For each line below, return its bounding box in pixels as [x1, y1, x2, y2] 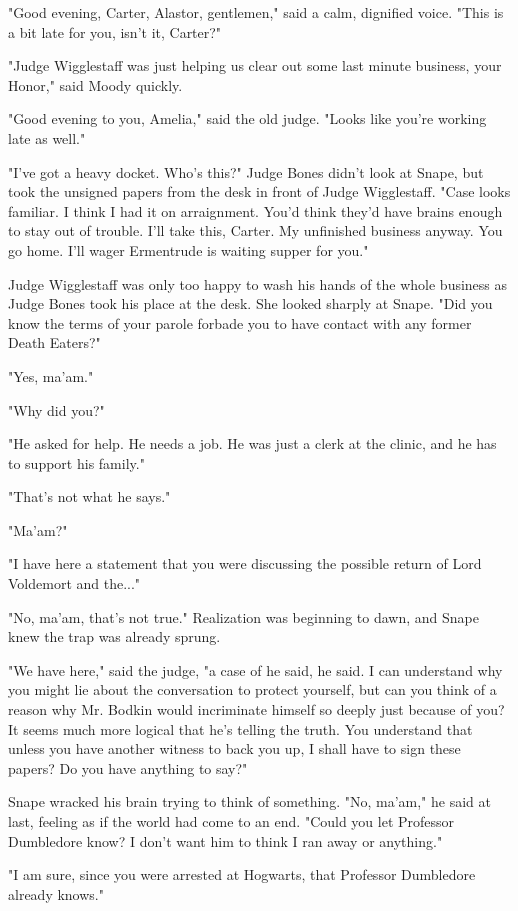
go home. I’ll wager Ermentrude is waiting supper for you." [8, 239, 369, 260]
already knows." [8, 883, 104, 904]
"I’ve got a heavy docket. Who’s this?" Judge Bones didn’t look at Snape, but [8, 161, 484, 182]
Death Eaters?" [8, 332, 101, 353]
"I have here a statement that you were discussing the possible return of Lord [8, 553, 482, 574]
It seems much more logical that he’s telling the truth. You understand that [8, 718, 473, 739]
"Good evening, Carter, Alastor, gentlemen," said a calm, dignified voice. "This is [8, 2, 504, 22]
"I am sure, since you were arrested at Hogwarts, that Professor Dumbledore [8, 864, 476, 885]
